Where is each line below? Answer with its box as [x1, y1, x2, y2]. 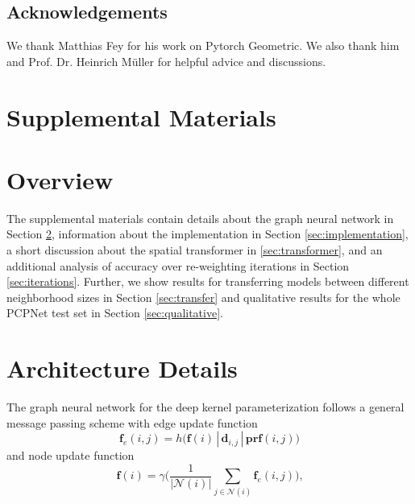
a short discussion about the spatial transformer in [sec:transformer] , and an [6, 242, 383, 258]
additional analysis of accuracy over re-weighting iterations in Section [6, 257, 350, 274]
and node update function [6, 447, 135, 464]
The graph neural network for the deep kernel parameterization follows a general [6, 399, 405, 415]
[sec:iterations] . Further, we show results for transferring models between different [6, 273, 409, 290]
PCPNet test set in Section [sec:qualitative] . [6, 304, 223, 321]
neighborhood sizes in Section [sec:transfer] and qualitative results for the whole [6, 288, 400, 305]
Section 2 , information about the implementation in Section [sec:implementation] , [6, 225, 409, 242]
